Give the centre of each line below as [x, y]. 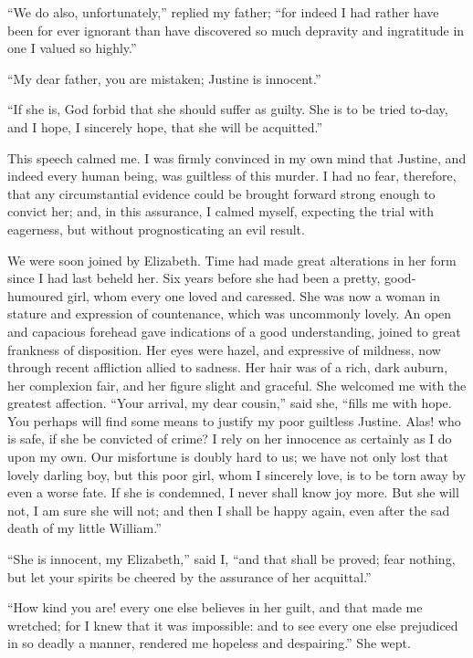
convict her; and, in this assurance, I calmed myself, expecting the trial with [221, 211]
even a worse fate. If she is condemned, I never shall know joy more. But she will [233, 492]
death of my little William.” [84, 528]
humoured [36, 295]
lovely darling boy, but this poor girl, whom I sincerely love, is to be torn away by [237, 474]
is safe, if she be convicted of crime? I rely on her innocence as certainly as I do [230, 439]
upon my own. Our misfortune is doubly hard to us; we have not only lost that [228, 457]
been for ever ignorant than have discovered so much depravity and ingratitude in [236, 30]
